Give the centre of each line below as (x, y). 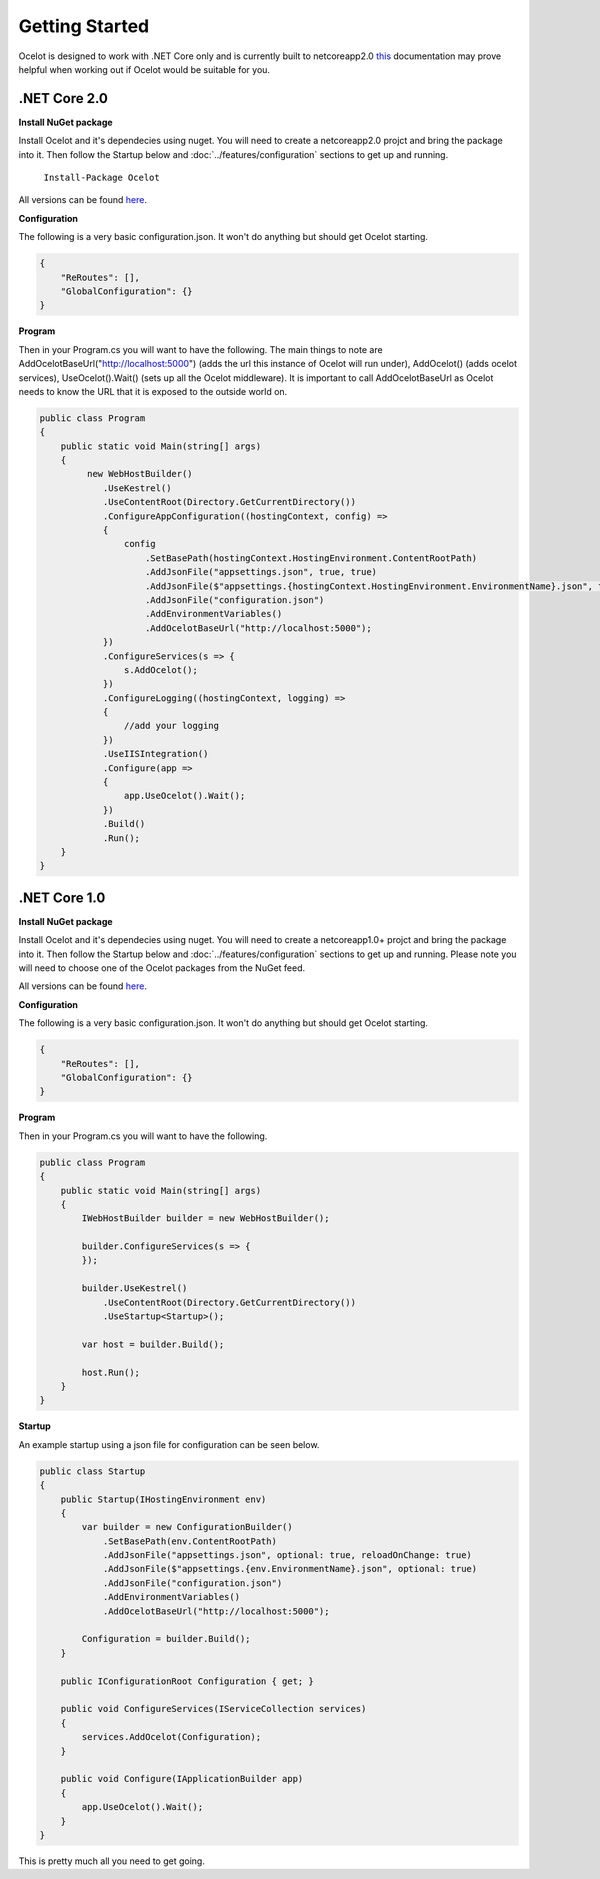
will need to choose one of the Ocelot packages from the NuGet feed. (162, 968)
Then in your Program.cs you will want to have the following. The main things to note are (201, 349)
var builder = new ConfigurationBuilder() (187, 1527)
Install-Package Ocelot (101, 178)
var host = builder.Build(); (153, 1344)
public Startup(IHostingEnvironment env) (163, 1499)
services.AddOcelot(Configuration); (171, 1737)
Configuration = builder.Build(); (166, 1639)
